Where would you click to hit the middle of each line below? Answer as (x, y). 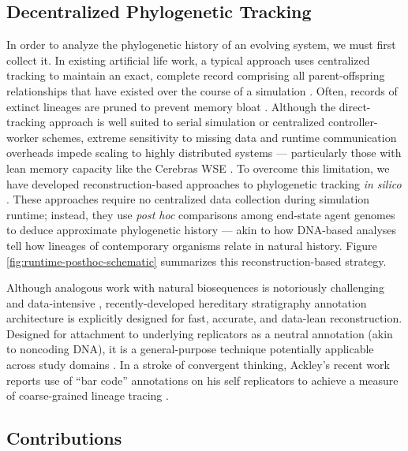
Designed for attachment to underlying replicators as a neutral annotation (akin (200, 333)
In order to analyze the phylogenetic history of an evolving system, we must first (201, 45)
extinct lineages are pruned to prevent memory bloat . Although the (171, 106)
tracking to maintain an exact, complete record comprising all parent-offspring (196, 75)
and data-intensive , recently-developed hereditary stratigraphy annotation (187, 302)
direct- (355, 106)
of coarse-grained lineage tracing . (88, 395)
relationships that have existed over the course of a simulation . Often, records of (202, 90)
